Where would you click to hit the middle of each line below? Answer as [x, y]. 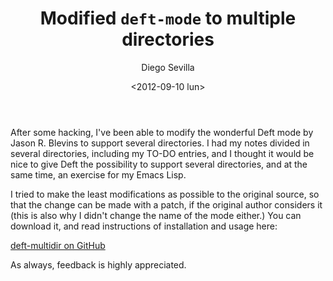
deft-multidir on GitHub [58, 245]
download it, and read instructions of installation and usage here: [144, 226]
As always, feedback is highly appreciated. [98, 264]
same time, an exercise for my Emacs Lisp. [98, 174]
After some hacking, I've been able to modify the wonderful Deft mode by [162, 132]
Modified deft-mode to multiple [168, 18]
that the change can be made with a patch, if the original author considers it [166, 204]
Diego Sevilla [168, 67]
